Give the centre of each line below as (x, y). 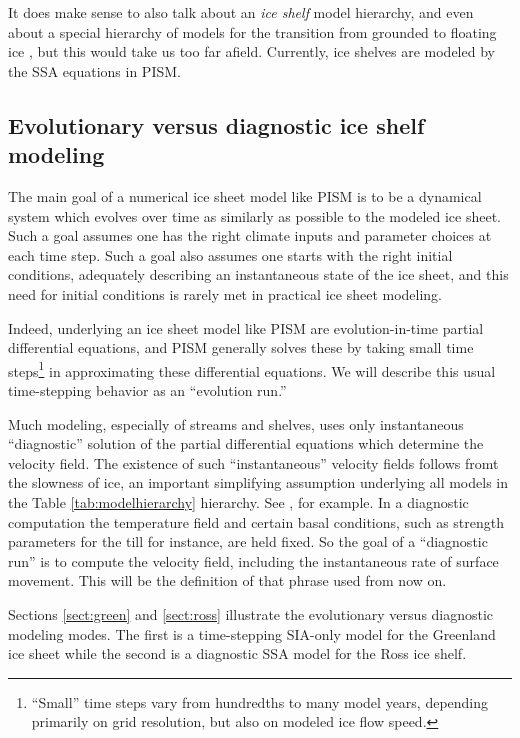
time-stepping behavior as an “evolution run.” (147, 389)
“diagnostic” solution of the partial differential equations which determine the (246, 443)
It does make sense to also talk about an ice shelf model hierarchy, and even (241, 12)
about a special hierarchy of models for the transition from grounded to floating (252, 31)
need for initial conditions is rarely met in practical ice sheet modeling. (225, 293)
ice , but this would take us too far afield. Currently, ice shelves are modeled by (251, 51)
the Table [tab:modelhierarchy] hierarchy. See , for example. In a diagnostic (238, 501)
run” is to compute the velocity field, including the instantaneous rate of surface (253, 560)
